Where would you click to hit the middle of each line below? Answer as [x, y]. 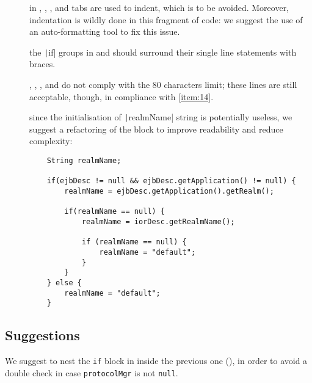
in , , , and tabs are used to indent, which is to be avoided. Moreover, [159, 7]
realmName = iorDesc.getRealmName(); [158, 222]
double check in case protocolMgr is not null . [92, 372]
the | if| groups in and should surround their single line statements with [163, 52]
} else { [64, 283]
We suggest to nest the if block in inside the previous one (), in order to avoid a [156, 361]
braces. [42, 64]
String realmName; [84, 161]
